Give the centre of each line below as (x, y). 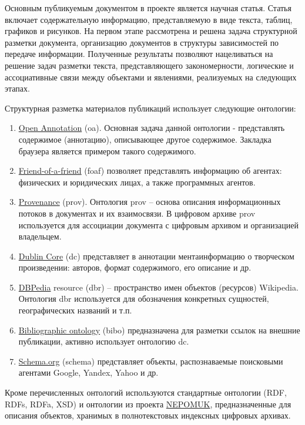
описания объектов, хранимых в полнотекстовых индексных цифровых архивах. (148, 415)
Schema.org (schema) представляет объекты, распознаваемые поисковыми (151, 361)
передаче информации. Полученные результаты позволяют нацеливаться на (139, 54)
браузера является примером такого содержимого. (107, 151)
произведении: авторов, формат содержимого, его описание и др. (135, 267)
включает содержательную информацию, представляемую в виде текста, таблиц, (149, 19)
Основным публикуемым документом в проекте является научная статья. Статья (148, 8)
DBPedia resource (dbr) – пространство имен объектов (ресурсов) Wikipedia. (158, 287)
